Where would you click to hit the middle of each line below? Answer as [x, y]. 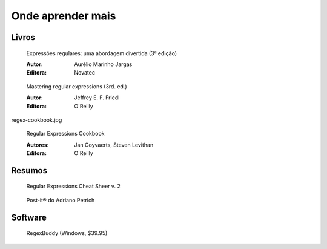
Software [29, 217]
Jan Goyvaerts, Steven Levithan [114, 145]
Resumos [29, 171]
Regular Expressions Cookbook [66, 134]
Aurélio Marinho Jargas [103, 64]
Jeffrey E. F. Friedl [97, 98]
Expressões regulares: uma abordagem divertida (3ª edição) [102, 53]
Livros [23, 37]
